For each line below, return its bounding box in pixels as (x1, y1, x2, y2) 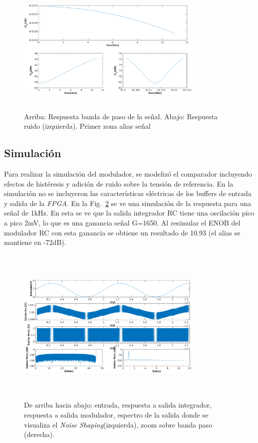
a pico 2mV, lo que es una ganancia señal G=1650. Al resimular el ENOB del (4, 217, 241, 227)
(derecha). (24, 429, 55, 440)
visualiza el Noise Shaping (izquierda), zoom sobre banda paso (24, 419, 213, 430)
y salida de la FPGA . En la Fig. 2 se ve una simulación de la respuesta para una (4, 198, 252, 208)
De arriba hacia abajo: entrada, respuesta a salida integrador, (24, 400, 212, 410)
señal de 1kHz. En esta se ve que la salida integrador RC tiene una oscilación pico (4, 208, 255, 218)
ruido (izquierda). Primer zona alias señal (24, 121, 151, 131)
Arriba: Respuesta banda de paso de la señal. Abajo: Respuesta (24, 111, 218, 121)
